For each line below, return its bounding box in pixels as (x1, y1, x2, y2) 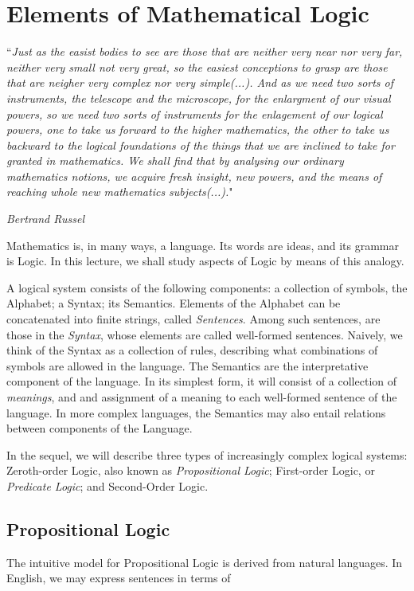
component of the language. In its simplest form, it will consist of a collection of (6, 373, 397, 389)
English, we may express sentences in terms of (6, 569, 231, 586)
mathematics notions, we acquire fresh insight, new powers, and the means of (6, 167, 382, 184)
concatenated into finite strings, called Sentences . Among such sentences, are (6, 311, 381, 327)
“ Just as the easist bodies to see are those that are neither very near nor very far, (6, 43, 403, 60)
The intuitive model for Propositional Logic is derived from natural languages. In (6, 554, 403, 570)
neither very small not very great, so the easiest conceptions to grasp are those (6, 58, 388, 75)
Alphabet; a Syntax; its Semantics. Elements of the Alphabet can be (6, 295, 341, 311)
